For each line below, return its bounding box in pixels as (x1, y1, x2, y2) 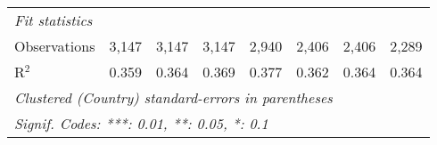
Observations (14, 36, 95, 56)
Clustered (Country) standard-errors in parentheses (14, 87, 333, 108)
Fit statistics (14, 10, 93, 30)
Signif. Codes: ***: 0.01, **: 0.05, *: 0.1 (14, 113, 268, 133)
